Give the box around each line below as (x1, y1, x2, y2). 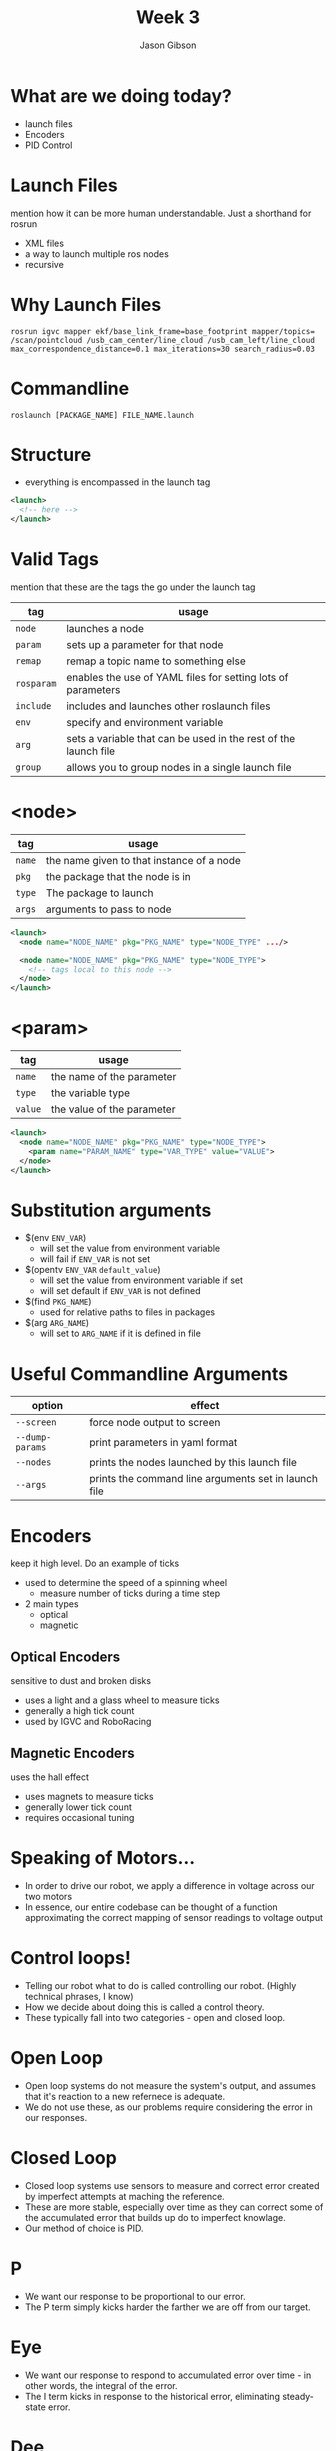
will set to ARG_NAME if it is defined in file (39, 1327, 202, 1340)
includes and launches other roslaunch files (66, 699, 271, 713)
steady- (281, 2390, 315, 2402)
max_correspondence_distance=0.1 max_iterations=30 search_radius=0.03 (10, 344, 315, 354)
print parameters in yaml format (89, 1436, 238, 1450)
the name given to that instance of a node (45, 853, 242, 867)
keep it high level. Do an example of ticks (10, 1557, 180, 1570)
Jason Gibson (139, 39, 197, 51)
